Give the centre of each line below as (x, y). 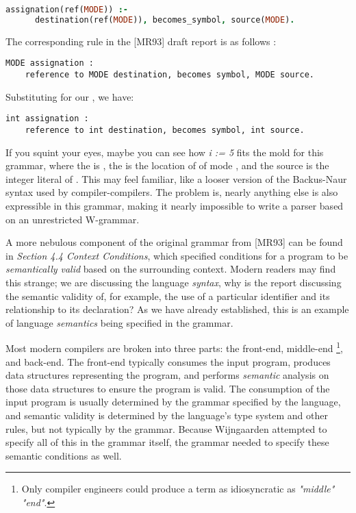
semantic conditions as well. (64, 455)
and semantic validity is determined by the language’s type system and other (167, 415)
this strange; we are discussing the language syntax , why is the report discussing (174, 282)
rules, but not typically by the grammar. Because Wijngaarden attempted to (166, 428)
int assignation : (47, 119)
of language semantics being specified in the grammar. (119, 322)
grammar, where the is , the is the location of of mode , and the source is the (167, 165)
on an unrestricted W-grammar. (73, 219)
